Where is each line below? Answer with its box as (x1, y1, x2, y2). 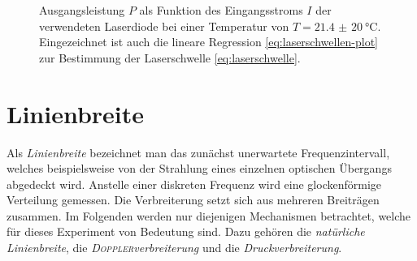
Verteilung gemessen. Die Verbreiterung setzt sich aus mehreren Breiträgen (7, 191, 380, 208)
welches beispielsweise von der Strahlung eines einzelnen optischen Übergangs (7, 160, 392, 177)
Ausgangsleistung (39, 2, 125, 18)
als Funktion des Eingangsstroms (139, 2, 303, 18)
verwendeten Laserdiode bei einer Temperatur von (39, 17, 289, 34)
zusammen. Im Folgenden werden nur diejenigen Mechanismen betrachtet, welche (7, 207, 411, 224)
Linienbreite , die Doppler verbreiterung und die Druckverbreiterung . (7, 239, 342, 256)
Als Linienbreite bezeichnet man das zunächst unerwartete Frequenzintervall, (7, 143, 390, 160)
